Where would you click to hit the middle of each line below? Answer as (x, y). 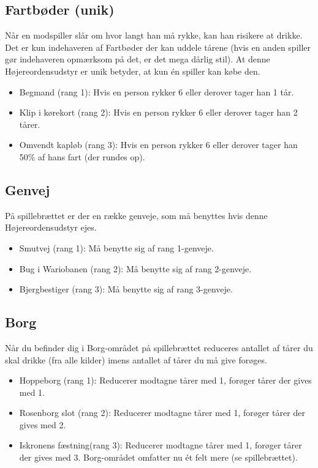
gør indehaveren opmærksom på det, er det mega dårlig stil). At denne (138, 59)
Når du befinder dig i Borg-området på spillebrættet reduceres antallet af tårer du (159, 347)
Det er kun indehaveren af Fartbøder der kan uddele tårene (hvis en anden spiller (158, 47)
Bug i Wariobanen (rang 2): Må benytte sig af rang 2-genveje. (135, 268)
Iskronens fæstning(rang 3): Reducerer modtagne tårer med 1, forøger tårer (161, 445)
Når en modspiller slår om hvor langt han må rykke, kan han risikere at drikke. (154, 35)
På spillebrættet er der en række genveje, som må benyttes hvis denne (136, 215)
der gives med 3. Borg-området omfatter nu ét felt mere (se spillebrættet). (158, 457)
